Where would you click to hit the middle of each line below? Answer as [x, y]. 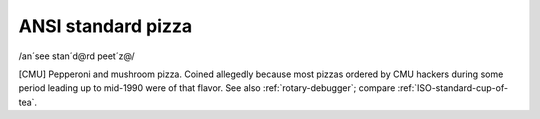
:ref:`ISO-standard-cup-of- [453, 88]
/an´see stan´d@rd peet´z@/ [76, 56]
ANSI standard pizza [105, 26]
